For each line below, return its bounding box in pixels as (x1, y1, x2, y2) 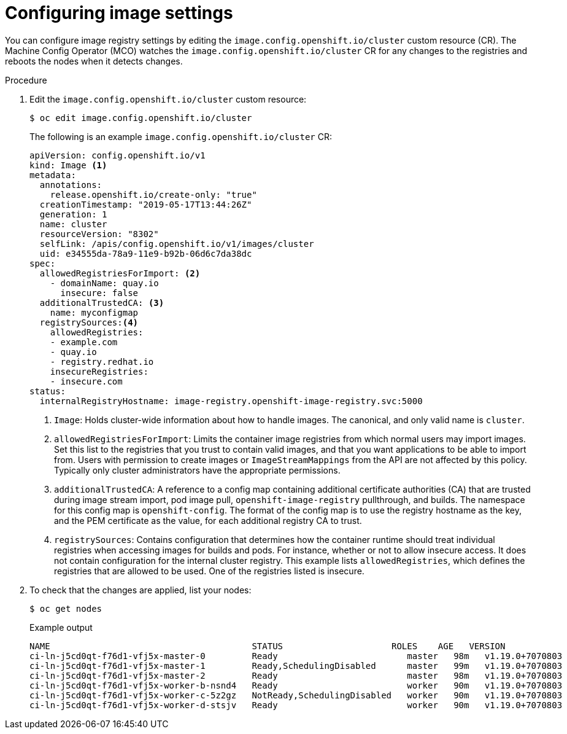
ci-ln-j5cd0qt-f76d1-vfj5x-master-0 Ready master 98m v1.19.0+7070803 (29, 650, 563, 661)
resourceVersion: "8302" (39, 228, 159, 239)
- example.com (50, 337, 118, 347)
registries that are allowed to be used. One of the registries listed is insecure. (54, 565, 364, 576)
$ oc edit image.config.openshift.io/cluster (29, 112, 252, 123)
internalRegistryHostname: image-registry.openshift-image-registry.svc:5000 (39, 396, 423, 406)
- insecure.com (50, 376, 123, 386)
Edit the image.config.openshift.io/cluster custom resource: (29, 93, 307, 104)
